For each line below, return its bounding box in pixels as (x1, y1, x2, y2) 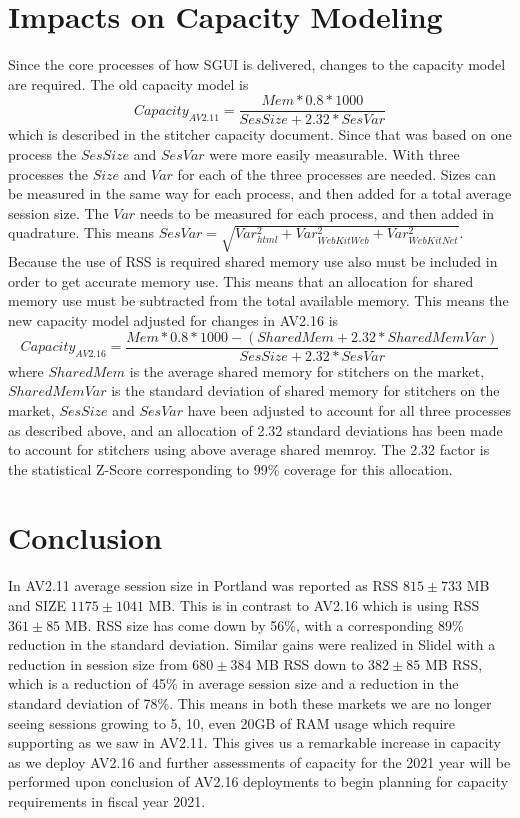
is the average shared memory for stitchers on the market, (129, 360, 485, 381)
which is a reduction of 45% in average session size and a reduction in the (8, 673, 459, 694)
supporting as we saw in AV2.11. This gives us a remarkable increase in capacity (8, 732, 501, 753)
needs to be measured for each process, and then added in (139, 202, 495, 223)
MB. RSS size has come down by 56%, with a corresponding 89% (64, 614, 464, 635)
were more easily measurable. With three (209, 143, 460, 164)
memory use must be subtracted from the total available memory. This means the (8, 290, 509, 311)
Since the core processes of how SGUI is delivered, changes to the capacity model (8, 54, 506, 75)
